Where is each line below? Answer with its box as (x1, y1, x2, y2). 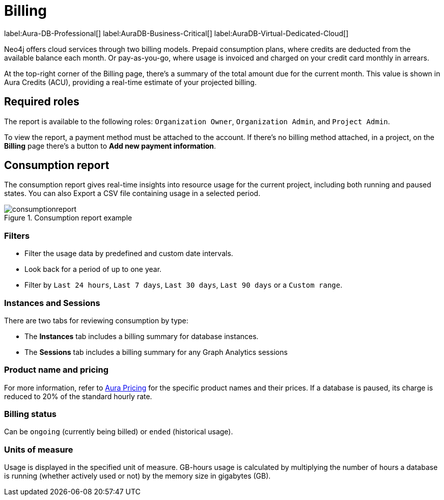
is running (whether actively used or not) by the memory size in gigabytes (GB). (4, 471, 271, 481)
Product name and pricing (4, 365, 109, 375)
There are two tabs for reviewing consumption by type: (4, 316, 188, 325)
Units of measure (4, 444, 73, 455)
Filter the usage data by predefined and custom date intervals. (24, 249, 233, 258)
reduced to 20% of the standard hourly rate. (4, 392, 152, 401)
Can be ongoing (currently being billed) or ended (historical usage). (4, 427, 233, 436)
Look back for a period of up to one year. (24, 265, 162, 274)
